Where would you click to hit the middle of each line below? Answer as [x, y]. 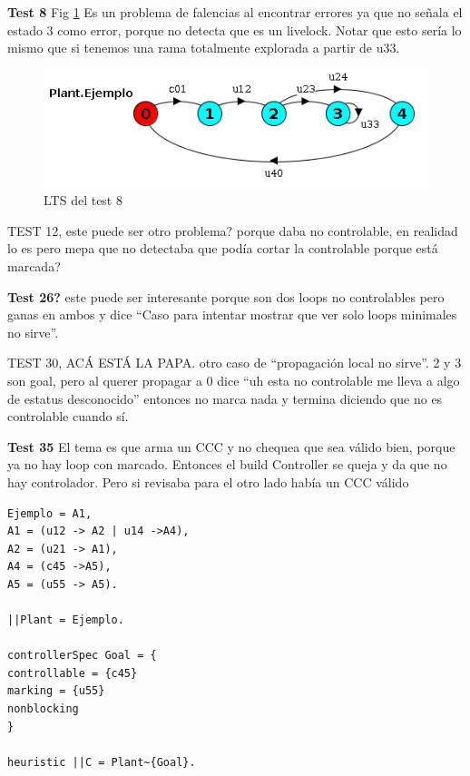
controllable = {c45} [73, 673]
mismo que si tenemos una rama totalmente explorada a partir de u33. [204, 48]
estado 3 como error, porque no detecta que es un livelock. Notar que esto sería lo [235, 29]
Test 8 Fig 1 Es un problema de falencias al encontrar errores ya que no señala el [235, 12]
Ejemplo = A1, [50, 513]
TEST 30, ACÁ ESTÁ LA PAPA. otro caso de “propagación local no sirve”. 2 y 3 [235, 363]
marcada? [34, 266]
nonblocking [43, 709]
